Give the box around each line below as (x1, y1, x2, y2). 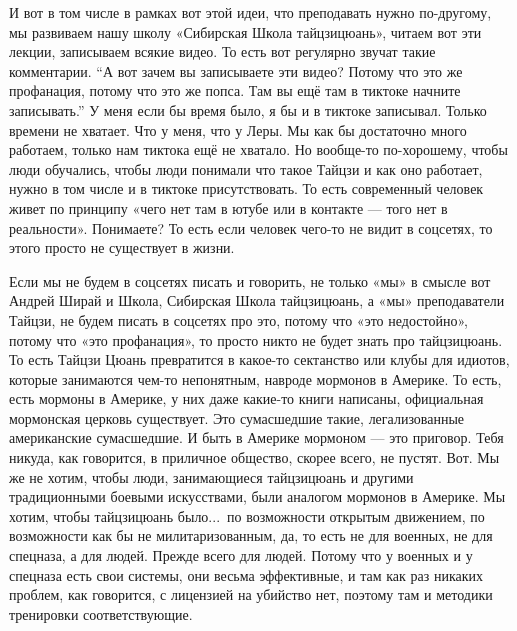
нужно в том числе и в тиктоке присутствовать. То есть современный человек (9, 178, 484, 199)
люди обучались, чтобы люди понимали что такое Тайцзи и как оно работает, (9, 158, 483, 179)
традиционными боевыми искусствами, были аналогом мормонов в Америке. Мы (9, 486, 506, 507)
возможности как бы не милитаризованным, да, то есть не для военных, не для (9, 525, 493, 546)
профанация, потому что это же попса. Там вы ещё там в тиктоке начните (9, 80, 461, 101)
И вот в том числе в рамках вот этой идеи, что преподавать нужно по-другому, (9, 2, 492, 22)
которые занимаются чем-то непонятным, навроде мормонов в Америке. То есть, (9, 368, 502, 389)
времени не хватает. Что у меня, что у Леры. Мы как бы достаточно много (9, 119, 467, 140)
